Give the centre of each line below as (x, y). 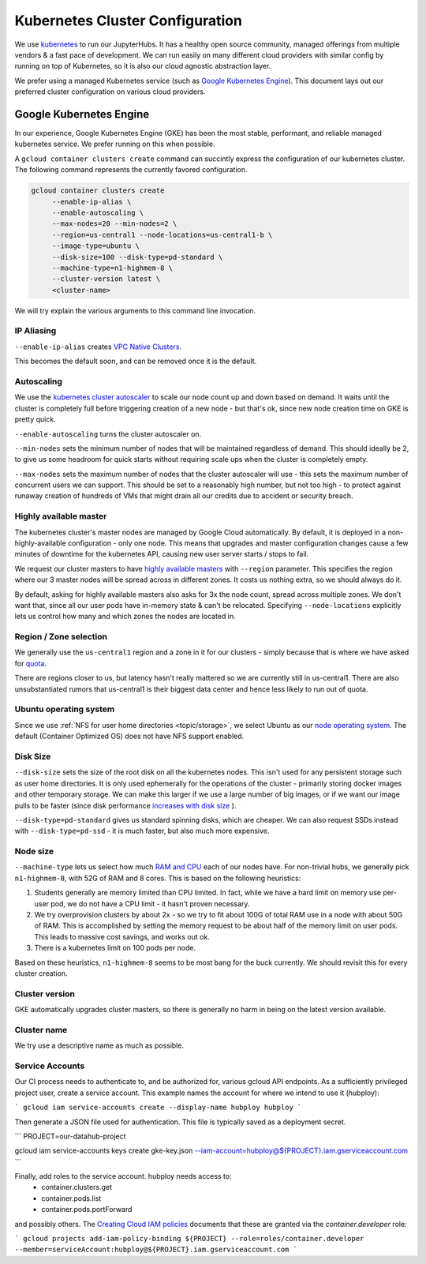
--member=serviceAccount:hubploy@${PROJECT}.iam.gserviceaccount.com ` (156, 1250)
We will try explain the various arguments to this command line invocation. (135, 310)
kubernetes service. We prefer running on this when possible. (115, 144)
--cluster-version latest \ (106, 279)
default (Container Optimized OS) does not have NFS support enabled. (129, 736)
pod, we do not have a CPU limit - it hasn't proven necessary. (150, 903)
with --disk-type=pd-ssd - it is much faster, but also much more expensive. (142, 831)
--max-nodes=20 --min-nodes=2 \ (114, 224)
